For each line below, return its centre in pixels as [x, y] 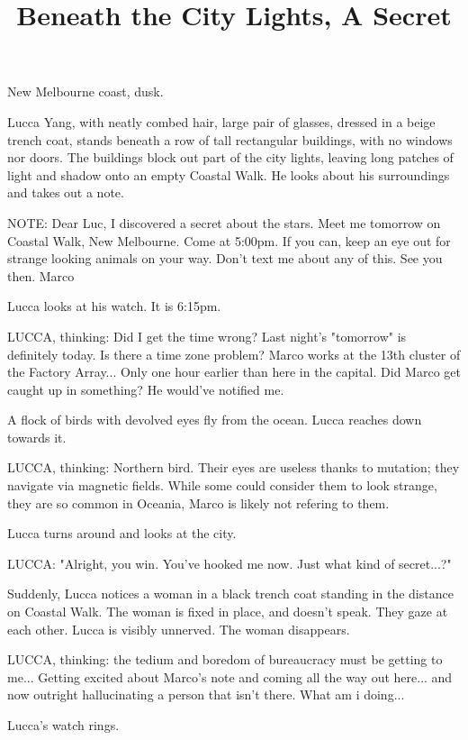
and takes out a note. [66, 192]
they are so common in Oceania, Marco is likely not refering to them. [198, 502]
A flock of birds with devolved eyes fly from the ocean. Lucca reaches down [215, 420]
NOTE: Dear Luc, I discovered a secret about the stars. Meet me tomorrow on [224, 222]
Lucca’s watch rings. [63, 725]
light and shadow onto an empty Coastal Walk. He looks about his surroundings [229, 174]
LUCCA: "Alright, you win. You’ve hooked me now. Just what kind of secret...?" [229, 563]
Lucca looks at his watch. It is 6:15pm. [114, 306]
